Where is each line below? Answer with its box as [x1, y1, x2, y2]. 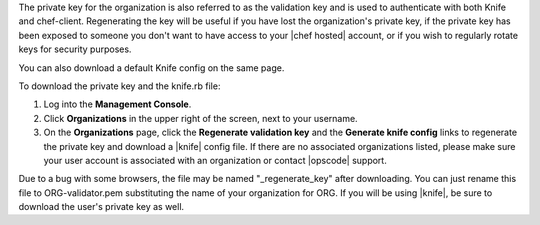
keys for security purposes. [18, 43, 132, 55]
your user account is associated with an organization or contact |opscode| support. [43, 154, 387, 166]
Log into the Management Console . [43, 98, 192, 110]
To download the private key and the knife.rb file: [18, 80, 221, 92]
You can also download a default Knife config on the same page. [18, 61, 285, 74]
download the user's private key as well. [18, 201, 185, 213]
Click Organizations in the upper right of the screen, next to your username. [43, 112, 359, 124]
